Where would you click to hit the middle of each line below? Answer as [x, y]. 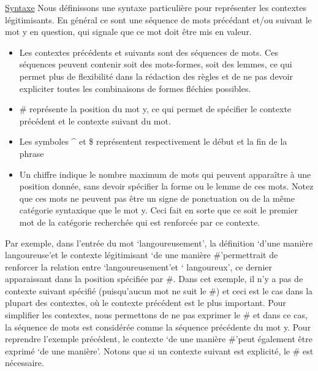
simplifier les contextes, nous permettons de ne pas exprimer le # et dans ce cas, [156, 315]
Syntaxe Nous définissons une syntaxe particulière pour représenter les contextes [156, 7]
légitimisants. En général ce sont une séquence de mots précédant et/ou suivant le [158, 19]
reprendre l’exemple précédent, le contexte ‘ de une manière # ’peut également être [159, 339]
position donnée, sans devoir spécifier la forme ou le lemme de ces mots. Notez [166, 186]
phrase [32, 153]
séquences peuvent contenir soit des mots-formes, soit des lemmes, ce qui [156, 64]
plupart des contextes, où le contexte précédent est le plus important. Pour [146, 303]
